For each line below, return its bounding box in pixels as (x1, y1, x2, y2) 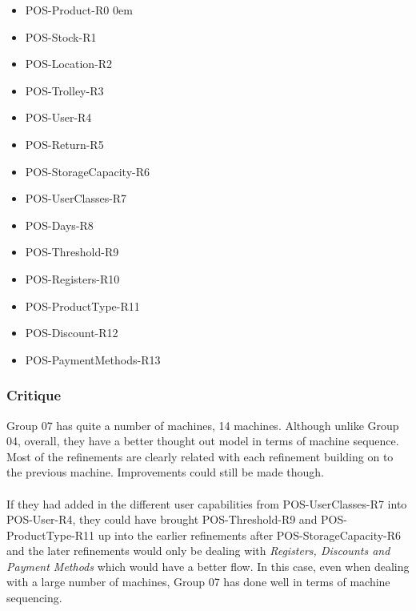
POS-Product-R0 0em (25, 2, 133, 18)
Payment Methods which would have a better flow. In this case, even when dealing (6, 557, 410, 574)
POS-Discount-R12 (25, 324, 118, 341)
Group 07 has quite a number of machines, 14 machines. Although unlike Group (6, 416, 399, 433)
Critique (6, 385, 62, 405)
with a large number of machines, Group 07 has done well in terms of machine (6, 573, 390, 590)
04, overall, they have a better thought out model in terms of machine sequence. (6, 432, 399, 449)
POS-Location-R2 (25, 55, 113, 72)
